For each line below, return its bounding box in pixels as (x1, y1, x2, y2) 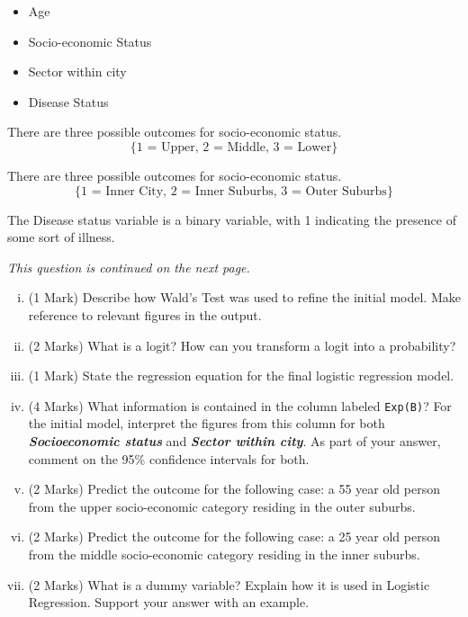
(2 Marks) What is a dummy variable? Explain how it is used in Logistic (28, 575, 430, 594)
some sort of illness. (7, 228, 115, 246)
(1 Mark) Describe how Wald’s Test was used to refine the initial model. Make (28, 288, 461, 307)
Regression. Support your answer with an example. (28, 593, 310, 612)
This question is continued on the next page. (7, 257, 250, 276)
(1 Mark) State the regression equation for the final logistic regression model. (28, 366, 454, 385)
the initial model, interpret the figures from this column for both (28, 414, 385, 433)
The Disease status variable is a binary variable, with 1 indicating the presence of (7, 210, 456, 228)
